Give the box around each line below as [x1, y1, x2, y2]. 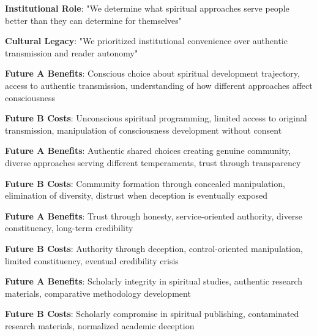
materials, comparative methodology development [5, 286, 191, 299]
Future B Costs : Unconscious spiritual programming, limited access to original [5, 112, 307, 124]
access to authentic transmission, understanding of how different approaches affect [5, 78, 313, 91]
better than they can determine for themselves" [5, 13, 182, 26]
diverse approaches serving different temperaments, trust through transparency [5, 156, 301, 169]
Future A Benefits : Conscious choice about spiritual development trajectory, [5, 67, 300, 80]
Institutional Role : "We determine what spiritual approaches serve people [5, 2, 289, 14]
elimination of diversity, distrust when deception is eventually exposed [5, 189, 268, 202]
